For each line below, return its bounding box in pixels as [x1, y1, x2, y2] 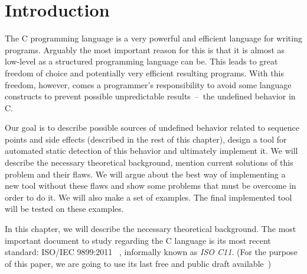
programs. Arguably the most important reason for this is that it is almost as [5, 43, 285, 56]
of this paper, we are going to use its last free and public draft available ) [5, 257, 272, 269]
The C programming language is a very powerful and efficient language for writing [5, 32, 302, 44]
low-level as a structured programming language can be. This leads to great [5, 55, 278, 67]
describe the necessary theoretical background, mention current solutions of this [5, 156, 293, 169]
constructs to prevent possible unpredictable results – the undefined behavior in [5, 90, 296, 102]
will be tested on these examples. [5, 202, 124, 215]
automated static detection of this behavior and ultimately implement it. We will [5, 144, 298, 157]
